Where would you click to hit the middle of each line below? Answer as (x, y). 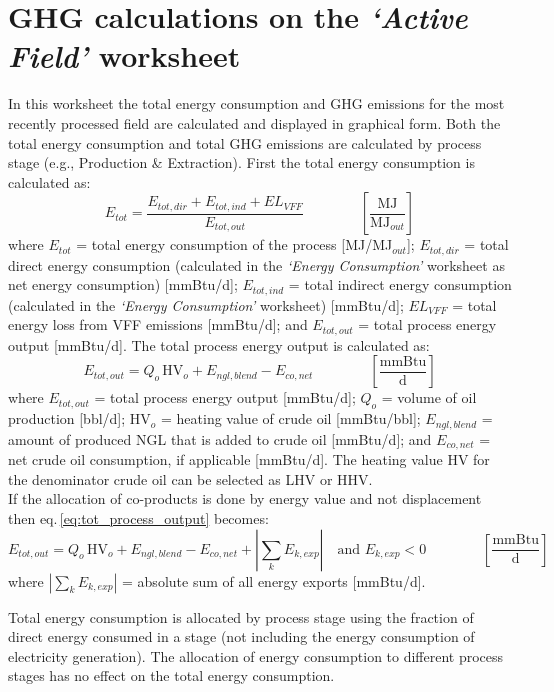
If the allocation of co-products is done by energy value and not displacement (245, 498)
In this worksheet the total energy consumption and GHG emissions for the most (256, 103)
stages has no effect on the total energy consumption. (171, 675)
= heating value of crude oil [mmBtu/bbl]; (291, 418)
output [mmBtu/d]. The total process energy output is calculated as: (219, 344)
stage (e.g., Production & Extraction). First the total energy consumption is (241, 162)
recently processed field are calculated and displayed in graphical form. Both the (254, 122)
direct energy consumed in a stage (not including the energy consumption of (241, 636)
